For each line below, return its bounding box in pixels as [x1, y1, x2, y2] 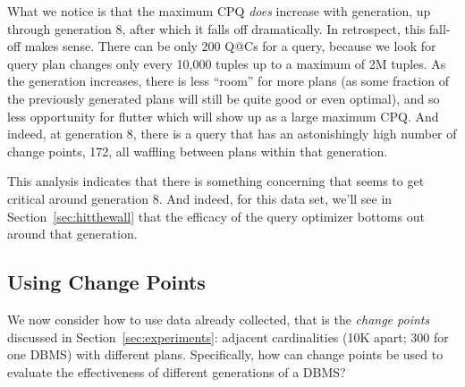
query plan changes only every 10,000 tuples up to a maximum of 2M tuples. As [7, 54, 446, 72]
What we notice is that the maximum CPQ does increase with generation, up [7, 2, 431, 20]
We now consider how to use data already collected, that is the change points [7, 309, 430, 328]
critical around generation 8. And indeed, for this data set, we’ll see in [7, 189, 393, 207]
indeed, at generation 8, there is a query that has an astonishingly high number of [7, 124, 457, 143]
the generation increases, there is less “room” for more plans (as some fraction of [7, 72, 449, 90]
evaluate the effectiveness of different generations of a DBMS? [7, 362, 346, 381]
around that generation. [7, 224, 138, 243]
